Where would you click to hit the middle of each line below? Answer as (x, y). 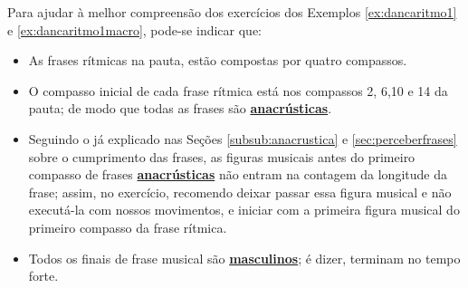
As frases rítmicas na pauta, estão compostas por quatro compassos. (218, 60)
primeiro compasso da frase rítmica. (128, 227)
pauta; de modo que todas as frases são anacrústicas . (180, 108)
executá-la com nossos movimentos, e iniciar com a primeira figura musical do (244, 210)
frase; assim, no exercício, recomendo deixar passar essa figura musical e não (240, 192)
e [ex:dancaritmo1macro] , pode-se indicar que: (134, 29)
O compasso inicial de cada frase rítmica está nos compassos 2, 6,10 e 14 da (238, 90)
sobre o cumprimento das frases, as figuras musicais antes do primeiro (222, 156)
